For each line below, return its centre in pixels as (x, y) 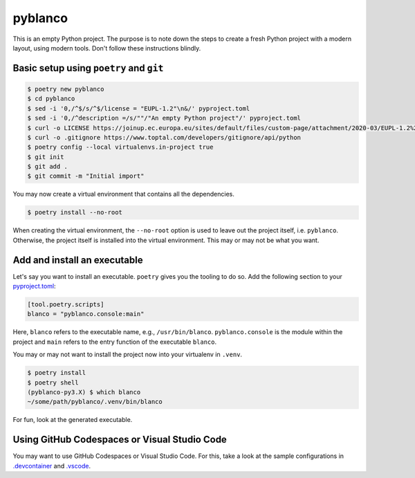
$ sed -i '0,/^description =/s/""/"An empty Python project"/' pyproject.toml (164, 118)
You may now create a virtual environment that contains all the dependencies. (123, 194)
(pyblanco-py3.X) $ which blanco (84, 392)
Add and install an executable (78, 260)
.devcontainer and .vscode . (52, 466)
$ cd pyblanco (51, 99)
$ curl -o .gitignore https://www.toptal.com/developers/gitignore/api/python (164, 137)
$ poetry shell (53, 383)
